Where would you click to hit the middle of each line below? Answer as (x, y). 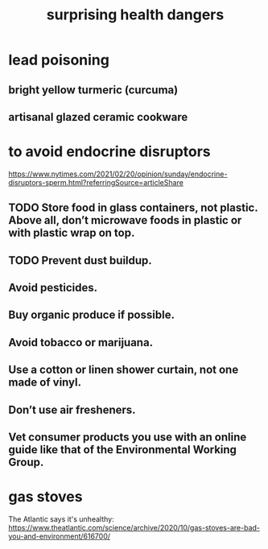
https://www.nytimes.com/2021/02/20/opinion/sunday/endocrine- (118, 174)
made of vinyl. (45, 383)
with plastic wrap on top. (72, 233)
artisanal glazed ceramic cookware (98, 117)
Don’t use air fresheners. (72, 409)
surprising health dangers (135, 15)
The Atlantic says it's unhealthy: (61, 519)
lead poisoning (59, 60)
